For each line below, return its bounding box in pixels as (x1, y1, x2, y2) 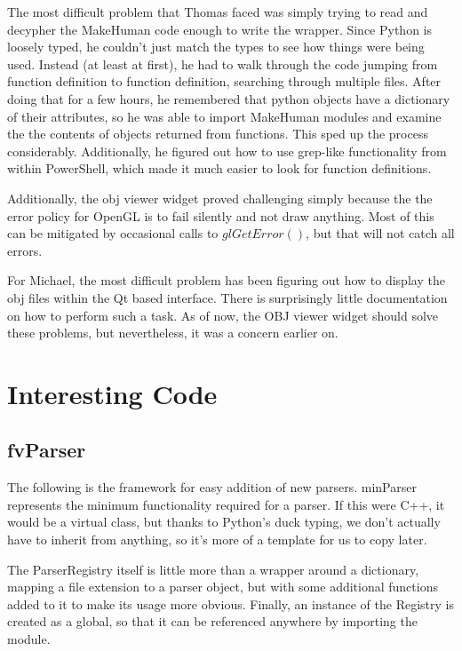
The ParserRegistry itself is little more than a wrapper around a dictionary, (7, 560, 419, 578)
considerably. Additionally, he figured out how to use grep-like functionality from (7, 141, 447, 160)
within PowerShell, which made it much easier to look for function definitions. (7, 159, 432, 178)
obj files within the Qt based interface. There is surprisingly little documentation (7, 288, 448, 306)
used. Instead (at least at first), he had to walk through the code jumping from (7, 54, 438, 73)
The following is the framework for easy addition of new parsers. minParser (7, 478, 417, 496)
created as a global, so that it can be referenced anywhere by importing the (7, 612, 418, 631)
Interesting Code (7, 375, 218, 411)
